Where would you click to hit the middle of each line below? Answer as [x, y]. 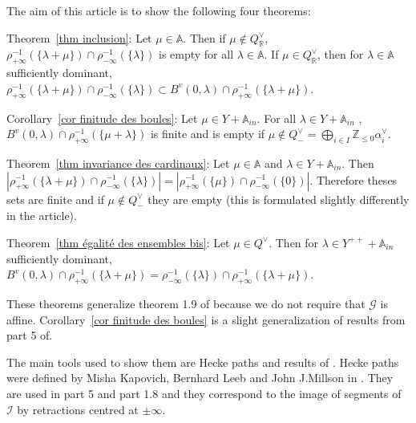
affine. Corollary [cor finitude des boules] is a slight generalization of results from [206, 319]
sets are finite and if [55, 199]
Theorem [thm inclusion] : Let [79, 37]
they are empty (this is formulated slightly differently [279, 199]
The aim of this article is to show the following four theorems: [159, 10]
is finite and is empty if [208, 134]
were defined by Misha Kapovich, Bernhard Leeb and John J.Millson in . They [200, 378]
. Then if [204, 37]
